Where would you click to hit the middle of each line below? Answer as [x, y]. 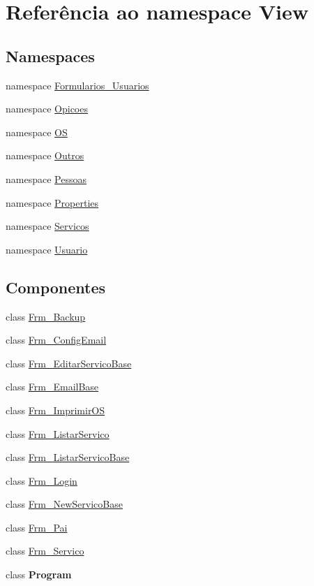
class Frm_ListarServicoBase [68, 457]
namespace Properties [52, 202]
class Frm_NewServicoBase [64, 504]
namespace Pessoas [46, 178]
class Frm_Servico [45, 551]
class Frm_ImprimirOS [55, 410]
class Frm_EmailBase [52, 387]
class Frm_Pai [37, 527]
